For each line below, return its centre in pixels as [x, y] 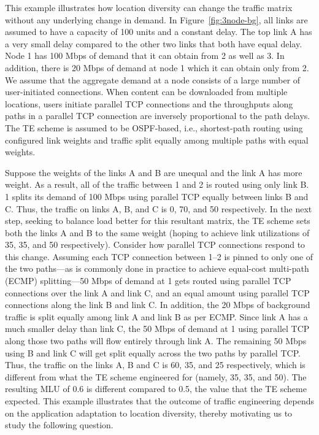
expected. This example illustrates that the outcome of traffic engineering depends [160, 401]
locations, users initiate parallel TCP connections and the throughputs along [149, 103]
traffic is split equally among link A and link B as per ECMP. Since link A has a [156, 316]
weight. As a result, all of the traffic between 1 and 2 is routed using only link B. [157, 184]
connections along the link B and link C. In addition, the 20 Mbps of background [158, 305]
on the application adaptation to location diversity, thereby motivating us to [149, 413]
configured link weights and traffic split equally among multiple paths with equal [157, 140]
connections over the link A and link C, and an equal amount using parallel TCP [157, 292]
